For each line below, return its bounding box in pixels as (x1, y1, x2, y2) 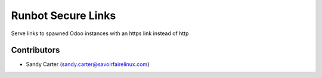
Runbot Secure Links (11, 9, 116, 22)
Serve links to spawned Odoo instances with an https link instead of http (11, 30, 189, 37)
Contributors (11, 45, 60, 55)
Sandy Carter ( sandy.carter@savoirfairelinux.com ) (26, 61, 150, 68)
